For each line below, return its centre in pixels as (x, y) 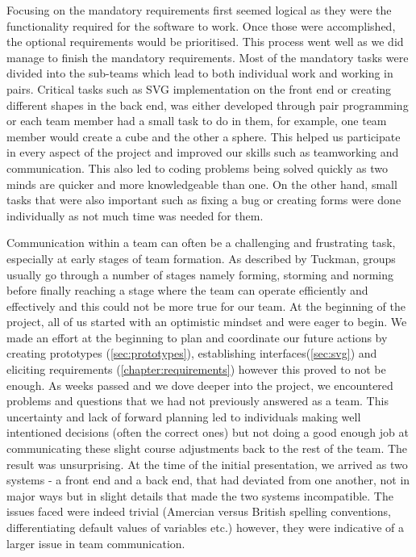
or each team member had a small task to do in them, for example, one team (197, 121)
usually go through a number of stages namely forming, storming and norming (200, 274)
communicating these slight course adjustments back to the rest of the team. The (207, 448)
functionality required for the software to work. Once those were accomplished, (201, 25)
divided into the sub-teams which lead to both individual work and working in (200, 73)
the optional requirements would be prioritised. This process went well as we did (205, 42)
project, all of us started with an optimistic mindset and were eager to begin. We (207, 322)
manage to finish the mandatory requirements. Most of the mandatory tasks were (208, 57)
